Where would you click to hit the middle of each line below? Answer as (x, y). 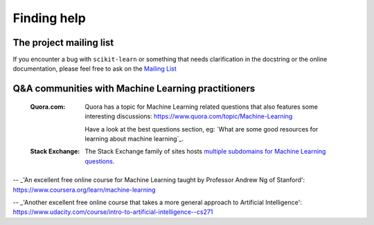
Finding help (49, 18)
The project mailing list (63, 43)
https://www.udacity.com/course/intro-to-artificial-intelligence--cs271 (113, 212)
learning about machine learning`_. (134, 139)
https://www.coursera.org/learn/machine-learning (84, 190)
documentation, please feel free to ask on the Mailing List (95, 69)
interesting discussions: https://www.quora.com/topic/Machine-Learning (189, 116)
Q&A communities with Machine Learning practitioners (134, 89)
